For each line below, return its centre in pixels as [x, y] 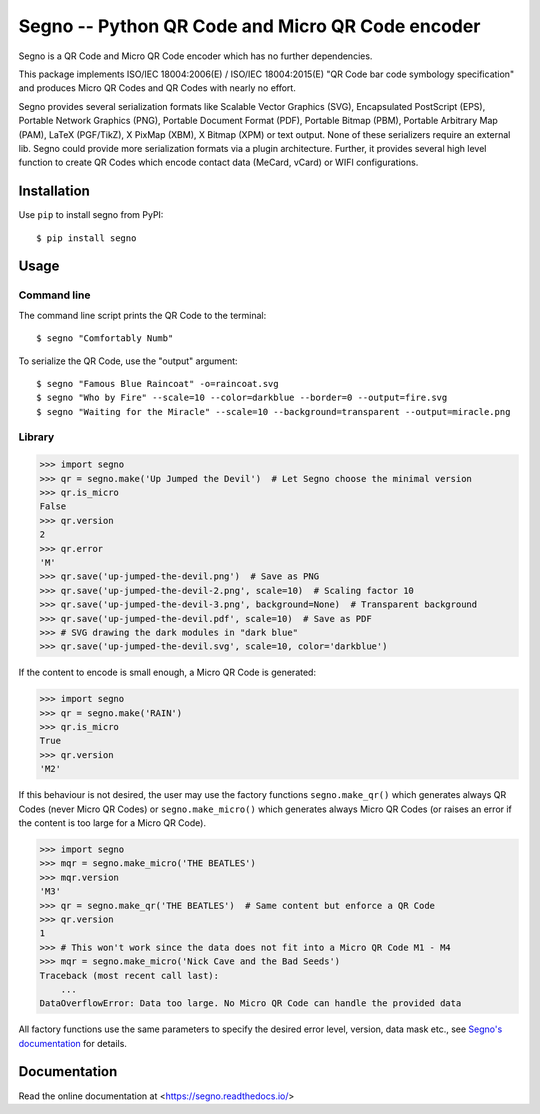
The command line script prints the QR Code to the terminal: [142, 315]
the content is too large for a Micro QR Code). [112, 823]
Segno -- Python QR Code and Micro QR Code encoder [249, 26]
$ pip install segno [86, 238]
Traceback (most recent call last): [129, 975]
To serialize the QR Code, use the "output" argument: [128, 361]
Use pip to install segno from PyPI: [91, 215]
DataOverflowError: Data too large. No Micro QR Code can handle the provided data [250, 1003]
